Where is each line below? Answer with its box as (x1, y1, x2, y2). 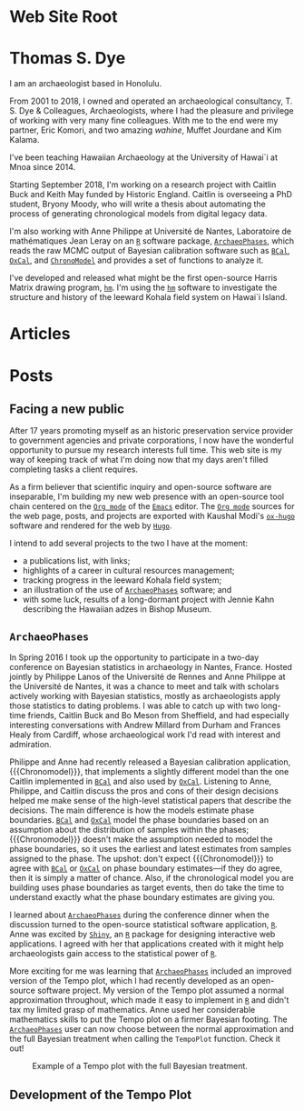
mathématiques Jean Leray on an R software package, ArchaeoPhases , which (9, 235, 295, 246)
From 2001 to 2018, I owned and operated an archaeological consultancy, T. (9, 95, 293, 106)
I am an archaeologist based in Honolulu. (9, 78, 162, 89)
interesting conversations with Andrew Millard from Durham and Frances (9, 720, 281, 731)
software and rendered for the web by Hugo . (9, 520, 172, 531)
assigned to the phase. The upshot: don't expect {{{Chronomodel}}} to (9, 853, 274, 865)
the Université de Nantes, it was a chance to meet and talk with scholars (9, 681, 279, 692)
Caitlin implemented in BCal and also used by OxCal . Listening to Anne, (9, 776, 272, 787)
